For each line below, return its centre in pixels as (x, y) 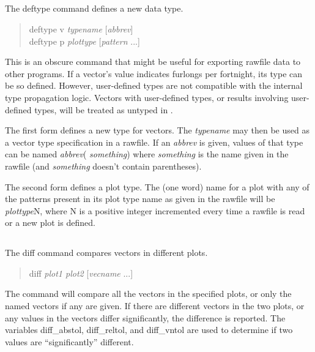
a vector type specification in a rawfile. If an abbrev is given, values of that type (154, 142)
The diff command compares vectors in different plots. (106, 253)
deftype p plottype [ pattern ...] (84, 41)
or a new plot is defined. (50, 223)
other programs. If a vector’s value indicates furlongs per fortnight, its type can (154, 73)
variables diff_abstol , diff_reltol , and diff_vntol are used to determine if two (149, 330)
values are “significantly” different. (69, 341)
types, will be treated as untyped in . (104, 109)
